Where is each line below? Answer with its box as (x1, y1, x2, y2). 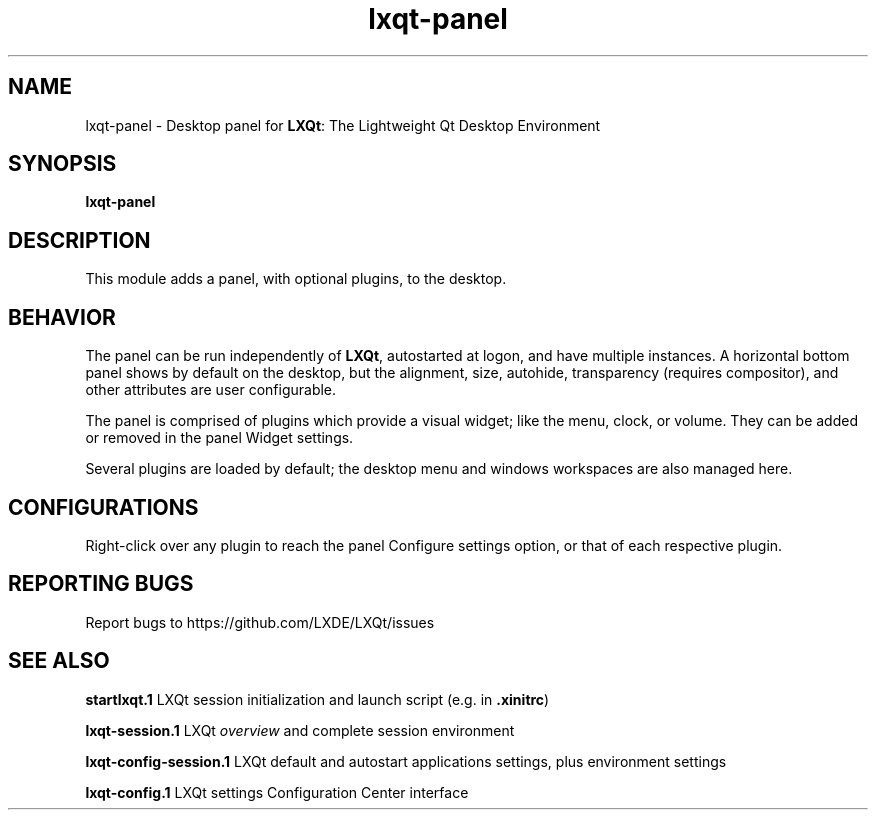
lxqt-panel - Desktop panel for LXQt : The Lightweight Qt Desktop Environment (85, 116, 601, 134)
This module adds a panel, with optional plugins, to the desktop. (85, 270, 507, 288)
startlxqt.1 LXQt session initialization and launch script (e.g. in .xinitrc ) (85, 690, 550, 708)
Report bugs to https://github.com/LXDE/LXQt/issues (85, 613, 435, 631)
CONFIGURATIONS (8, 494, 199, 520)
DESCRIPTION (8, 227, 151, 253)
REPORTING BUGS (8, 571, 194, 597)
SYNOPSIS (8, 151, 117, 177)
